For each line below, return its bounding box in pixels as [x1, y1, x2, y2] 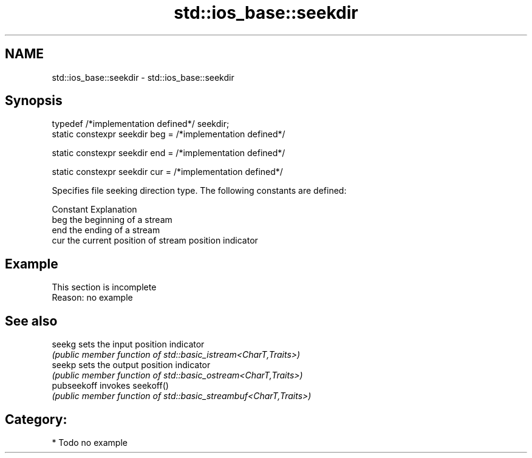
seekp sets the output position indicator [52, 360, 211, 371]
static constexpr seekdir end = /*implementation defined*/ [52, 148, 285, 159]
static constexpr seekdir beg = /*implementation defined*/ [52, 129, 285, 140]
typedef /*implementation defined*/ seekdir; [52, 118, 230, 129]
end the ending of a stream [52, 225, 160, 236]
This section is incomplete [52, 282, 157, 293]
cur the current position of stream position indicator [52, 235, 258, 246]
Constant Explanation [52, 204, 137, 215]
